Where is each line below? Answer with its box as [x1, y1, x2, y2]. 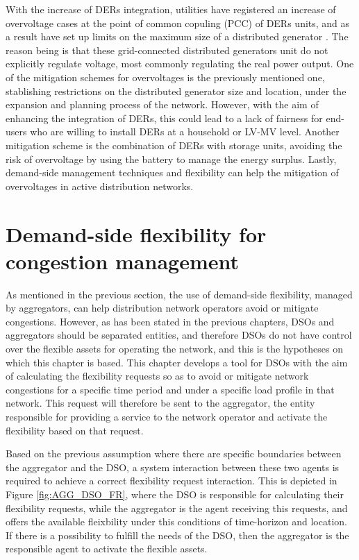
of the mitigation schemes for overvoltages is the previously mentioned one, [6, 69, 325, 84]
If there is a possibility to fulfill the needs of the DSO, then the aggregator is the [6, 527, 349, 542]
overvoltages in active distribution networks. [6, 178, 194, 193]
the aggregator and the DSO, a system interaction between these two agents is [6, 459, 340, 474]
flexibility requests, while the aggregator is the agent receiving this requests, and [6, 500, 348, 515]
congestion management [6, 246, 240, 275]
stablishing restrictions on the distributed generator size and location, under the [6, 83, 347, 98]
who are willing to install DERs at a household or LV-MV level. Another [30, 124, 340, 139]
